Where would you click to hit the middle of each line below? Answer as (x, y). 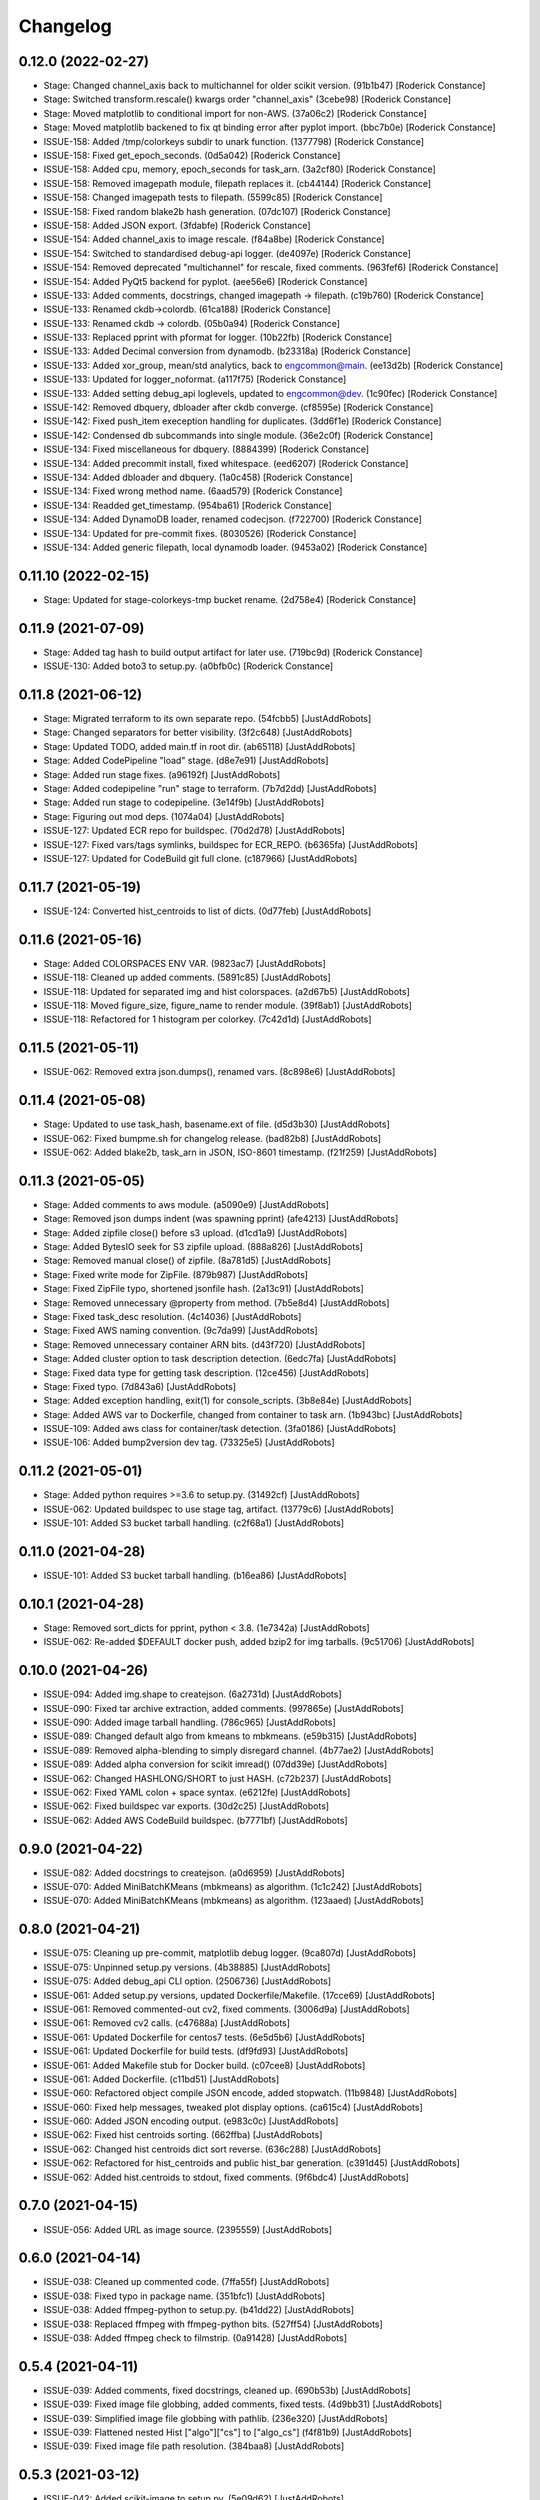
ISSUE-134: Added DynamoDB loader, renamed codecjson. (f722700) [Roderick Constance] (232, 519)
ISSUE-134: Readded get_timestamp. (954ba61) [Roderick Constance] (187, 505)
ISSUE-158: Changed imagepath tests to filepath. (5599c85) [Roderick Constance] (213, 197)
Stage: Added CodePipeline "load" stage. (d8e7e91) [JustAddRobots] (186, 761)
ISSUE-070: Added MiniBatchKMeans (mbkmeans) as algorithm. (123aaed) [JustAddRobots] (233, 1901)
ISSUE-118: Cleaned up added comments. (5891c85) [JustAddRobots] (187, 977)
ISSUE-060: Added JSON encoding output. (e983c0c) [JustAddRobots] (191, 2121)
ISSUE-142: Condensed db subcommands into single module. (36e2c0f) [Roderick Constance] (238, 435)
